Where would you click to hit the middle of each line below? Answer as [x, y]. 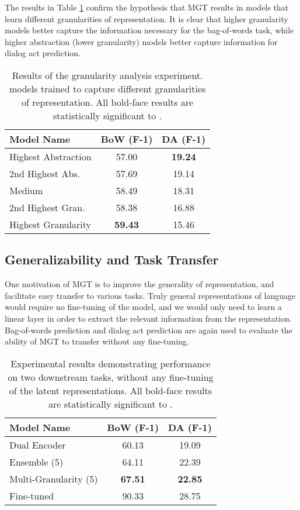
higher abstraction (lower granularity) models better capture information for [141, 41]
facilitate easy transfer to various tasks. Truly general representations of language [150, 295]
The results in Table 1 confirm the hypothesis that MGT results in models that [147, 7]
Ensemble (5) [36, 461]
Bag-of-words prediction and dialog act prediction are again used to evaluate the [149, 330]
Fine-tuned [32, 495]
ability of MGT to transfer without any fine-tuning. [97, 341]
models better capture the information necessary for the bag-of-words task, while [149, 30]
